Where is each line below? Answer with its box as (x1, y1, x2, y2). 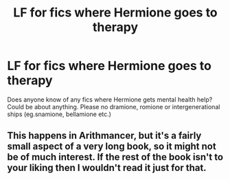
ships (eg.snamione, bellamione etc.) (7, 110, 112, 118)
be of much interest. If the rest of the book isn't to (7, 151, 224, 163)
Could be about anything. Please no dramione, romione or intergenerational (7, 102, 220, 111)
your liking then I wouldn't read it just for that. (7, 162, 207, 174)
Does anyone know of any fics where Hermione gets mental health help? (7, 95, 213, 104)
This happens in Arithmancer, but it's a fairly (7, 130, 202, 142)
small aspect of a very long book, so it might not (7, 141, 216, 153)
